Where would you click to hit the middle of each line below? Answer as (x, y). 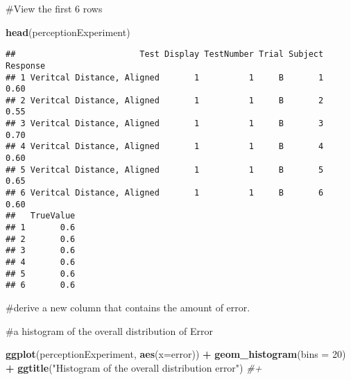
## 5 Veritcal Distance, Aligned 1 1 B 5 (165, 170)
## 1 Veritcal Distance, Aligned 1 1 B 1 (165, 77)
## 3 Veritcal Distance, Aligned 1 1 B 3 (165, 124)
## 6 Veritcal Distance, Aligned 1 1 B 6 (165, 193)
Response (26, 66)
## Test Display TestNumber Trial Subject (165, 54)
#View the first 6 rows (54, 8)
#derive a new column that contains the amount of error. (128, 307)
